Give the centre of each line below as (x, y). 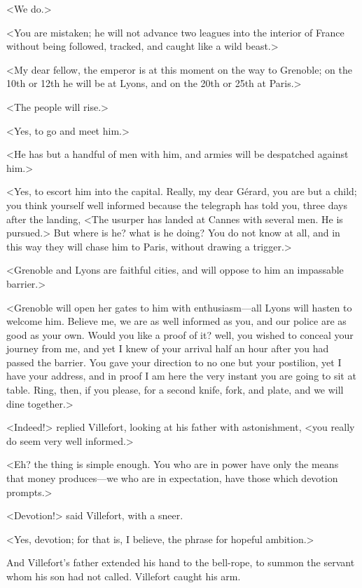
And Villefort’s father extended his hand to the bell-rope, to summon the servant (181, 562)
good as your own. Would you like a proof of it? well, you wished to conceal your (180, 334)
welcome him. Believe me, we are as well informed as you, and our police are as (176, 321)
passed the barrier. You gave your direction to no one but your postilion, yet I (174, 362)
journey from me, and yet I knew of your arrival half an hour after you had (168, 348)
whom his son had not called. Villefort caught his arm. (124, 576)
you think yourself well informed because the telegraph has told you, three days (177, 205)
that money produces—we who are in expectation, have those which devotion (172, 478)
